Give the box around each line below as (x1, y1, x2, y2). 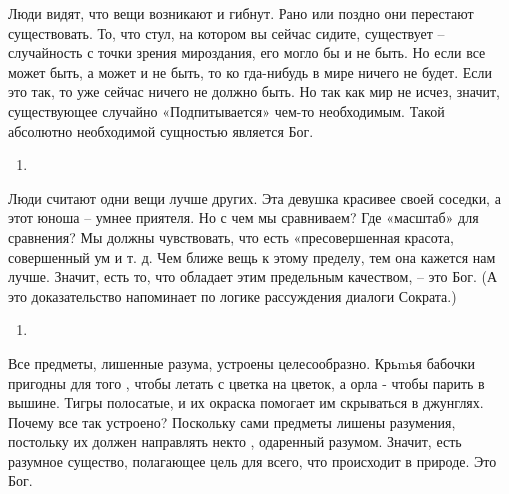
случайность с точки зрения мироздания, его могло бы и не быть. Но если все (8, 42, 486, 63)
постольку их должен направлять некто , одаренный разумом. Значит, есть (8, 431, 462, 452)
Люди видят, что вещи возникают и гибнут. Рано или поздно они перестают (8, 3, 474, 23)
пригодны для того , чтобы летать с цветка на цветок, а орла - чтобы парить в (8, 372, 485, 393)
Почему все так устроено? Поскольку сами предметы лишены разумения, (8, 411, 456, 432)
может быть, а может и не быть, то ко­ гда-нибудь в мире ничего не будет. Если (8, 61, 492, 82)
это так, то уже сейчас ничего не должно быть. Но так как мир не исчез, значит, (8, 81, 501, 102)
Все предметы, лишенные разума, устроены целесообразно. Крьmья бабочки (8, 352, 476, 373)
